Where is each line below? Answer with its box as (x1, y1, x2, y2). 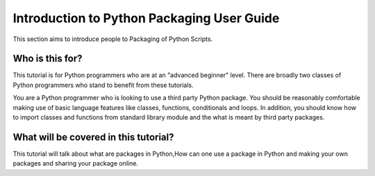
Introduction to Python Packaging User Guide (12, 10, 280, 26)
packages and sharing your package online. (12, 159, 139, 168)
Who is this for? (12, 53, 83, 65)
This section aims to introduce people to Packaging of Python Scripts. (12, 35, 213, 43)
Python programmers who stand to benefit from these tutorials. (12, 81, 194, 89)
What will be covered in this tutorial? (12, 131, 174, 143)
